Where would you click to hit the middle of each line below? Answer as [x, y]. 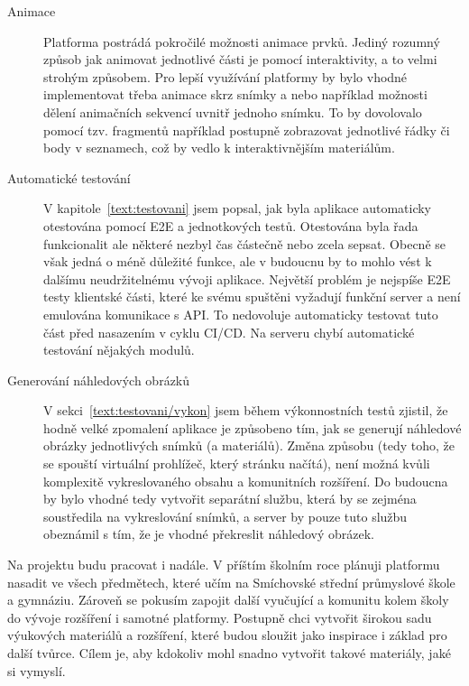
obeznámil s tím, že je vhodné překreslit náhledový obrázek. [209, 534]
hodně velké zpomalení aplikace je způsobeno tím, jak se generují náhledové [253, 427]
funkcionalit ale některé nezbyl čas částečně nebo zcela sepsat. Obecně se [245, 243]
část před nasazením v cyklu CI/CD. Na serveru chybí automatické [229, 332]
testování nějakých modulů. [119, 350]
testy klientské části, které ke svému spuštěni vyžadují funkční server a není [252, 297]
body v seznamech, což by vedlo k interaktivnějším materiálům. [219, 148]
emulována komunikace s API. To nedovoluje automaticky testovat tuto [241, 314]
